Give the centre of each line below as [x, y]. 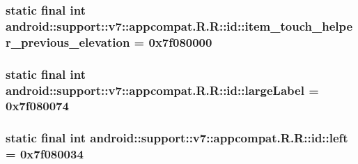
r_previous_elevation [68, 42]
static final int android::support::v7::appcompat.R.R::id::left [177, 138]
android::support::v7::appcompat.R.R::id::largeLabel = [162, 90]
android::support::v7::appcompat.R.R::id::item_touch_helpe [179, 25]
